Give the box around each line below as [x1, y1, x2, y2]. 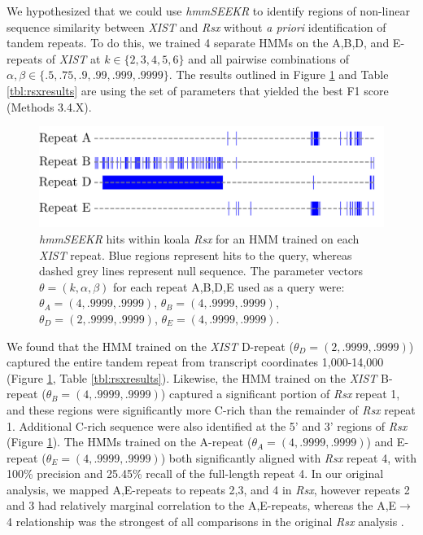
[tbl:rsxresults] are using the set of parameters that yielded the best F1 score [7, 81, 389, 99]
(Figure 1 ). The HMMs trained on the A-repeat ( [7, 433, 252, 450]
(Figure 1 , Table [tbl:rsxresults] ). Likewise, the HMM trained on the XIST [7, 369, 377, 386]
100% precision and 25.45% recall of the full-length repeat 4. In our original [7, 465, 384, 482]
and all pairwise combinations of [188, 50, 349, 67]
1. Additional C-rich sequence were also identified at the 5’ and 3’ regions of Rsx [7, 417, 408, 434]
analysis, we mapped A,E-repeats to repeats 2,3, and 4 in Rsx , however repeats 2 [7, 480, 410, 498]
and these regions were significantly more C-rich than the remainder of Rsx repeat [7, 401, 416, 418]
